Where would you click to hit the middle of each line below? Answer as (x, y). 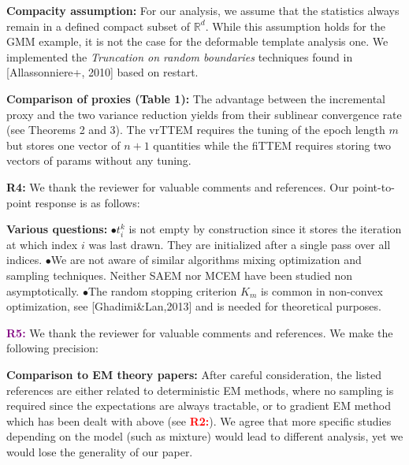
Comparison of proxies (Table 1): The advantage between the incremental (196, 98)
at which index (42, 244)
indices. (24, 260)
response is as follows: (87, 202)
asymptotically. (43, 290)
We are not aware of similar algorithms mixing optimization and (206, 260)
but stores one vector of (63, 145)
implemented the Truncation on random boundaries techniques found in (180, 56)
